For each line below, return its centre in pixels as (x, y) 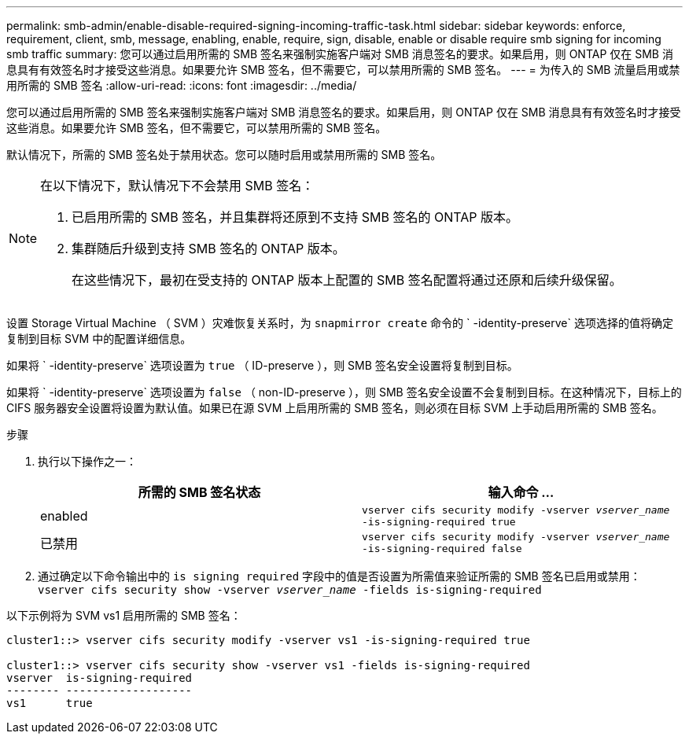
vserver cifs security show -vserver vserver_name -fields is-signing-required (290, 590)
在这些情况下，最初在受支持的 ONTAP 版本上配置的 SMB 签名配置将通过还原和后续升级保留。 (347, 280)
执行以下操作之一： (87, 461)
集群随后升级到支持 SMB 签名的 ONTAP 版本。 (208, 249)
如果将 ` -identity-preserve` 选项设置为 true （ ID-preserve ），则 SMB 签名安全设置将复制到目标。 (262, 365)
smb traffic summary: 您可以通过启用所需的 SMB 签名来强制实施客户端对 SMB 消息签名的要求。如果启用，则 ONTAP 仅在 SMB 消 (340, 54)
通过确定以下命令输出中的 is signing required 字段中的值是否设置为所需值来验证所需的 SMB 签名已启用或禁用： (339, 576)
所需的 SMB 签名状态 (199, 492)
